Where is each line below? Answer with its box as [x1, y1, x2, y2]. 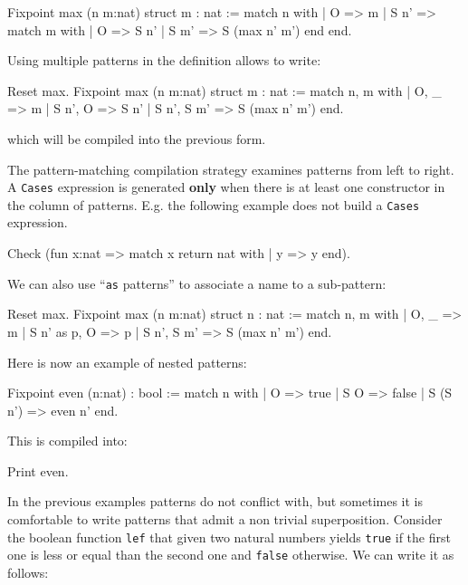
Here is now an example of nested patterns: [7, 352, 247, 371]
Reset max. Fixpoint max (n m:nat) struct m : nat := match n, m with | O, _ [7, 81, 442, 100]
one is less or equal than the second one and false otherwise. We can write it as [7, 545, 454, 564]
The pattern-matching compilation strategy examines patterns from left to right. [7, 159, 454, 178]
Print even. [7, 461, 69, 480]
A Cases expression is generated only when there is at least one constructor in [7, 177, 445, 197]
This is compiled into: [7, 431, 128, 450]
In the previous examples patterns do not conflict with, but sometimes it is [7, 492, 424, 511]
